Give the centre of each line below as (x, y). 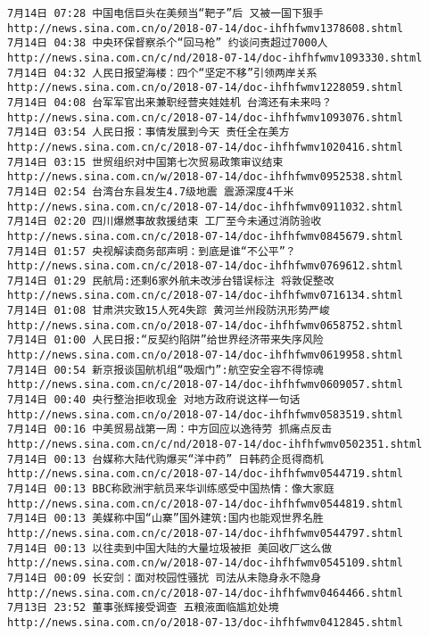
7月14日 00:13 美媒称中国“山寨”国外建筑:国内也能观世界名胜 (165, 519)
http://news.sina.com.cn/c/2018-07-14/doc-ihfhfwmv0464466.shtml (205, 593)
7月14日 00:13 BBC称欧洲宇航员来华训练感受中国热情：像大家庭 (171, 489)
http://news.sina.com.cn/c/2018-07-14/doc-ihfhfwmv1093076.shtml (205, 117)
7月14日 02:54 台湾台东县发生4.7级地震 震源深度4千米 (151, 191)
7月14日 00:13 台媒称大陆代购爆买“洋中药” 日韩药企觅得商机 (165, 459)
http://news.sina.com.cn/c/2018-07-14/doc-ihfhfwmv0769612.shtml (205, 266)
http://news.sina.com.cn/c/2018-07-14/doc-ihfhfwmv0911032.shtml (205, 206)
